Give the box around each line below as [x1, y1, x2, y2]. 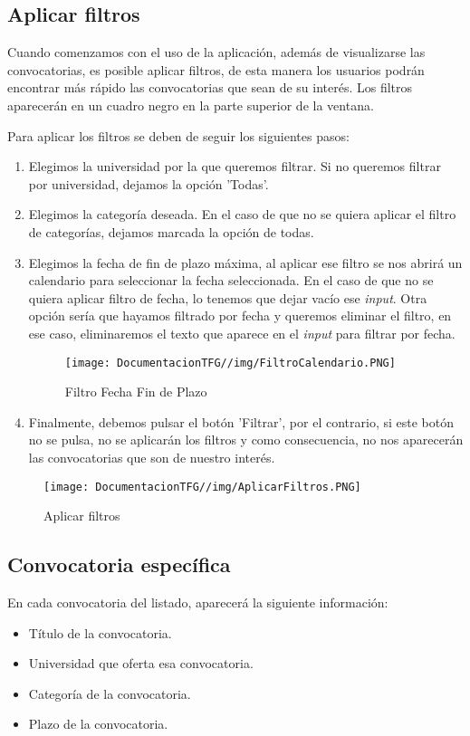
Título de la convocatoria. [28, 623, 172, 642]
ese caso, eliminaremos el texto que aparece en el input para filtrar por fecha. [28, 323, 456, 342]
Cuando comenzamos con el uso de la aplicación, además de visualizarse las [7, 43, 426, 62]
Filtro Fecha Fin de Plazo [64, 382, 207, 401]
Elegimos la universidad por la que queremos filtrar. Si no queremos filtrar [28, 157, 441, 176]
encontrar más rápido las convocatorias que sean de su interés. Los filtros [7, 78, 413, 97]
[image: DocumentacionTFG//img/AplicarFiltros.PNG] [43, 480, 361, 493]
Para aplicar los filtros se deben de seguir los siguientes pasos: [7, 126, 350, 145]
